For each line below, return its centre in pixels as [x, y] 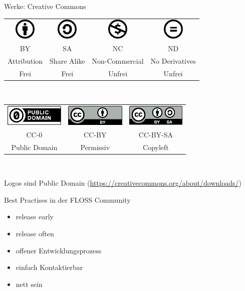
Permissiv [95, 147]
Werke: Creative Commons [45, 6]
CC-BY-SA [156, 134]
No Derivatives [173, 60]
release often [35, 234]
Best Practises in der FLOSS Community [67, 199]
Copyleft [156, 147]
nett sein [29, 284]
